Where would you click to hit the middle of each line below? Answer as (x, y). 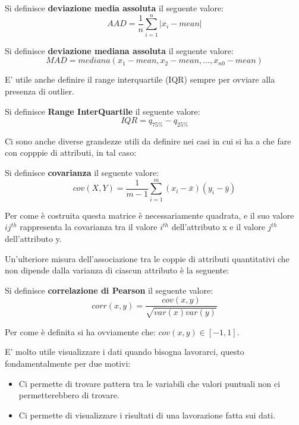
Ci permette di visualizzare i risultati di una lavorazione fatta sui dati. (147, 415)
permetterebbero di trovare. (69, 395)
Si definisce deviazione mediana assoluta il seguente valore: (119, 50)
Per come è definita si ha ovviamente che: (80, 331)
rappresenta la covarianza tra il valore (89, 227)
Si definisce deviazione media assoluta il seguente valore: (114, 8)
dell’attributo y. (33, 238)
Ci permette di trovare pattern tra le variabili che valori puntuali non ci (149, 383)
